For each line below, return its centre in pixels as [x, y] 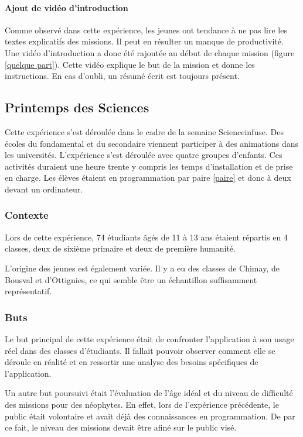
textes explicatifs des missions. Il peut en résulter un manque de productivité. [144, 41]
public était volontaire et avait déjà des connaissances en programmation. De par [150, 416]
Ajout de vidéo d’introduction [67, 7]
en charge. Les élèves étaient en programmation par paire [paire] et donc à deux [148, 178]
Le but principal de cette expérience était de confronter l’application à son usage [149, 338]
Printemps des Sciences [77, 107]
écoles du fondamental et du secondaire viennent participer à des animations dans [152, 143]
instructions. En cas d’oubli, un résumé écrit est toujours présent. [122, 76]
